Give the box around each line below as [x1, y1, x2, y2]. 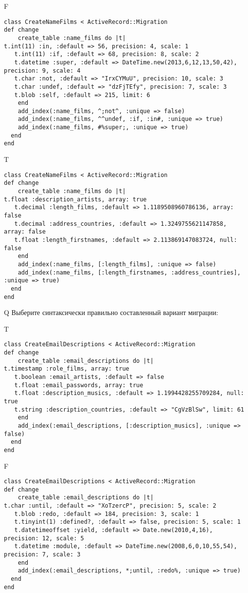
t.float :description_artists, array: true [4, 196, 147, 203]
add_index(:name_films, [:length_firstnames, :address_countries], [18, 269, 241, 276]
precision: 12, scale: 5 [4, 534, 84, 542]
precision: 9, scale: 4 [4, 67, 81, 74]
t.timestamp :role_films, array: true [4, 365, 129, 373]
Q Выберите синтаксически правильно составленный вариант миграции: [4, 307, 218, 317]
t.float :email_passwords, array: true [14, 381, 143, 389]
